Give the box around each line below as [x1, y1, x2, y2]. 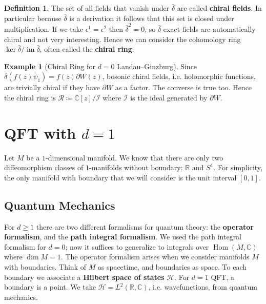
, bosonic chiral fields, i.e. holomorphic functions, [102, 71, 256, 82]
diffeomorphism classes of [4, 162, 84, 173]
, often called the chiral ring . [39, 44, 134, 54]
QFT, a [211, 271, 235, 282]
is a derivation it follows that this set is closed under [69, 12, 234, 23]
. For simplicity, [213, 162, 262, 173]
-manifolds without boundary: [89, 162, 183, 173]
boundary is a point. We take [4, 281, 96, 292]
